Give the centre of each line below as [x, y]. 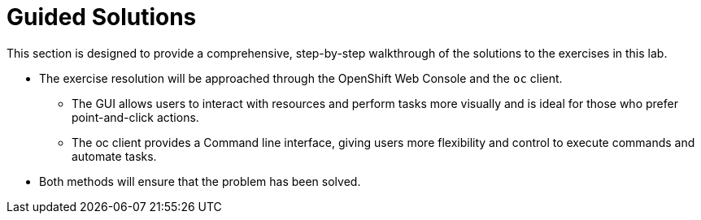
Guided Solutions [102, 17]
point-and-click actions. [135, 117]
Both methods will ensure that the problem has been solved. [200, 181]
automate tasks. [114, 156]
